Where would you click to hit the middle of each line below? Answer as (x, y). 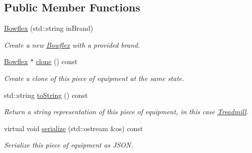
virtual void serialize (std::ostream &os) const (74, 128)
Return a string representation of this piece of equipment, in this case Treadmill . (126, 112)
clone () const (57, 61)
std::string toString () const (46, 95)
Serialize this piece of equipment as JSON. (69, 145)
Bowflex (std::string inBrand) (49, 28)
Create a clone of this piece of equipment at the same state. (94, 78)
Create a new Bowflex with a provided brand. (72, 44)
